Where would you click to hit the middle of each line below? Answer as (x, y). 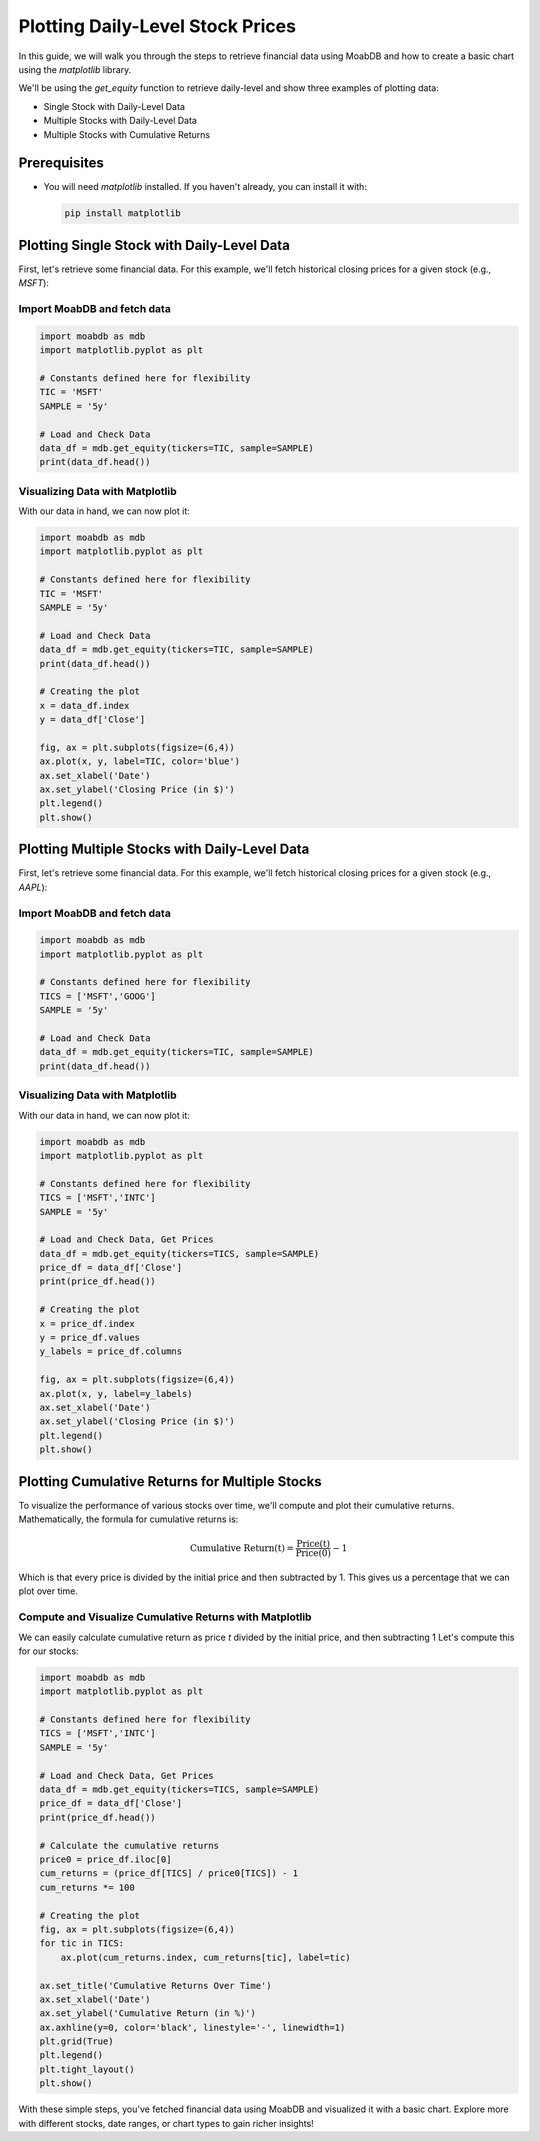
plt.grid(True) (76, 2041)
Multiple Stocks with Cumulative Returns (126, 134)
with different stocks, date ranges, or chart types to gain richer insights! (166, 2123)
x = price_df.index (87, 1323)
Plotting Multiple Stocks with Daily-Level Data (164, 849)
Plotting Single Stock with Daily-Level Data (154, 245)
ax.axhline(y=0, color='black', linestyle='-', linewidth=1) (192, 2027)
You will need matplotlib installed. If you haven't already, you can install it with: (205, 187)
